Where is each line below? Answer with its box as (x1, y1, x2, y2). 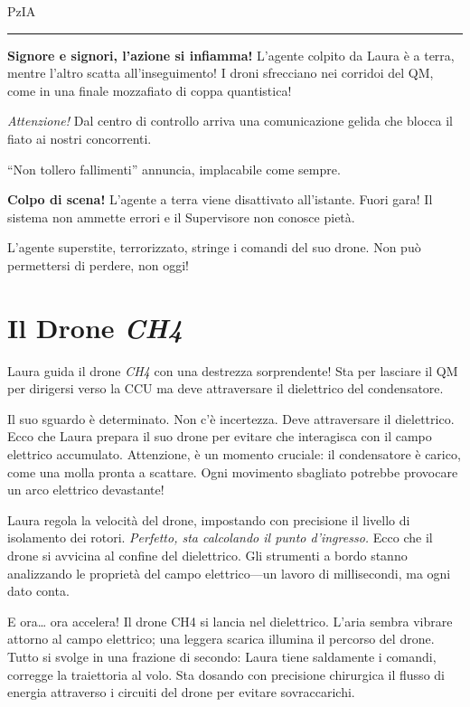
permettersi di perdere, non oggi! (7, 255, 189, 274)
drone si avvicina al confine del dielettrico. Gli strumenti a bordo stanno (7, 546, 408, 564)
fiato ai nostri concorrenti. (7, 128, 152, 147)
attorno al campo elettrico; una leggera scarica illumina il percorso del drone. (7, 629, 435, 648)
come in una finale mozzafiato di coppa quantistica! (7, 80, 292, 99)
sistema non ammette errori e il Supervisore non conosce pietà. (7, 207, 355, 226)
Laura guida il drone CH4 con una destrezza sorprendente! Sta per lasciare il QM (7, 361, 458, 380)
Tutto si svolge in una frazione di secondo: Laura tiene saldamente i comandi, (7, 646, 437, 665)
